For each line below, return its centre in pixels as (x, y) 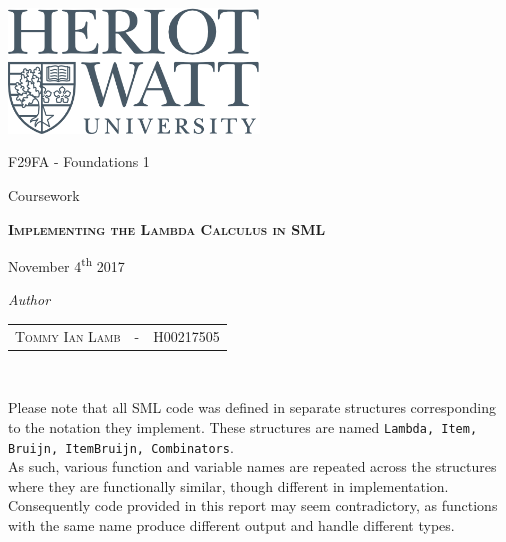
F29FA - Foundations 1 (79, 161)
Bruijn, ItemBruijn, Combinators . (121, 446)
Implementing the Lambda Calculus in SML (167, 228)
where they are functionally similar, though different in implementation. (228, 485)
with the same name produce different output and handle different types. (231, 525)
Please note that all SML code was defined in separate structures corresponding (252, 407)
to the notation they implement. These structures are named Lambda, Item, (243, 426)
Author (29, 299)
